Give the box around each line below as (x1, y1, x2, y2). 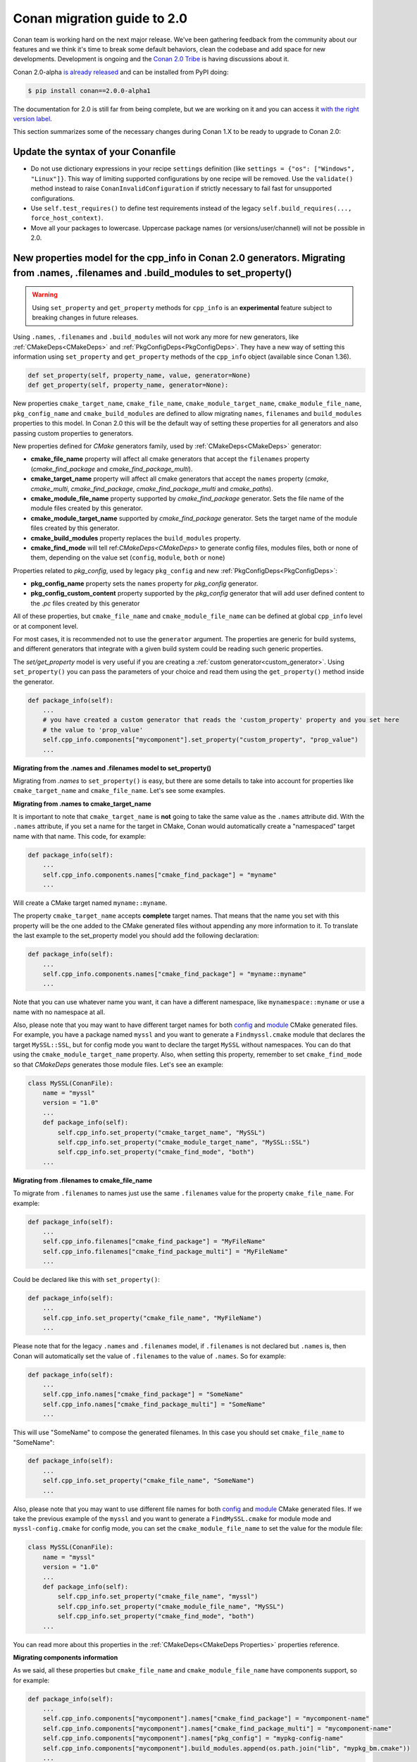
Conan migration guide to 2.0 (13, 11, 188, 26)
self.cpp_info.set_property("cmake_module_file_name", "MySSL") (57, 1602, 285, 1610)
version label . (13, 115, 52, 123)
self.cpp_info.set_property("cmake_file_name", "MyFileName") (42, 1314, 262, 1321)
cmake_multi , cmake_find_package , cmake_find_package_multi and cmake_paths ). (30, 484, 274, 493)
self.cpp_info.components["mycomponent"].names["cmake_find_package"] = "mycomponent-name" (42, 1715, 370, 1723)
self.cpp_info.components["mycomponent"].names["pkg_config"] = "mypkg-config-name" (42, 1735, 344, 1742)
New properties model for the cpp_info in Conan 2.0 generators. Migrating (13, 252, 346, 264)
